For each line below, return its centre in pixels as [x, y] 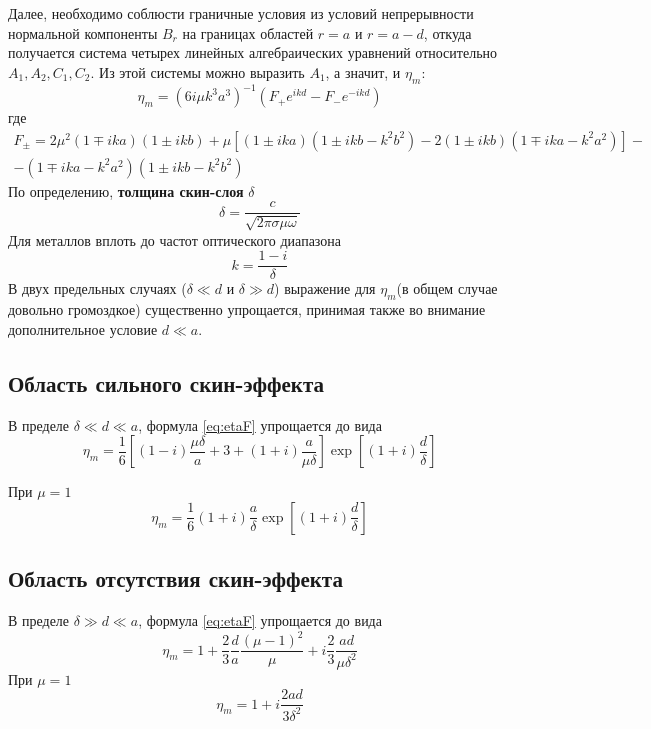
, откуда [447, 32]
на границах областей [248, 32]
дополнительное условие [83, 328]
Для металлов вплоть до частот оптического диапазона [175, 239]
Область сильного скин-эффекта [166, 382]
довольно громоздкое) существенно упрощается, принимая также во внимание [247, 309]
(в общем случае [447, 288]
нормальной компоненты [83, 32]
